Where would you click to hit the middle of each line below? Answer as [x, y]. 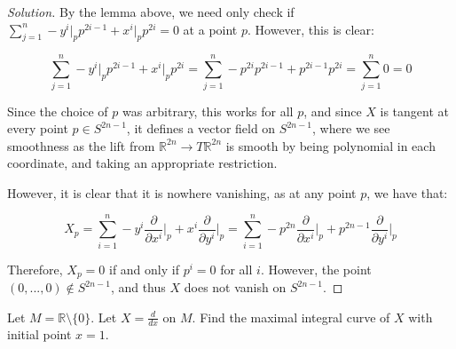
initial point [39, 334]
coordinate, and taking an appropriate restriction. [142, 163]
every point [38, 128]
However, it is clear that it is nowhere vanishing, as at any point [182, 192]
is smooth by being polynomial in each [330, 145]
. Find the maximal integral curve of [291, 317]
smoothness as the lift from [81, 145]
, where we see [351, 128]
